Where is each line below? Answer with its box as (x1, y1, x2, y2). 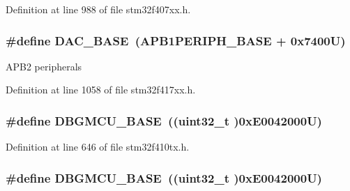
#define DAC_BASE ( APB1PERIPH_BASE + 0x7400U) (6, 31, 346, 49)
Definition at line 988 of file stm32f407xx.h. (6, 2, 191, 16)
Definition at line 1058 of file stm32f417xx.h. (6, 82, 196, 97)
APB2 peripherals (6, 59, 82, 73)
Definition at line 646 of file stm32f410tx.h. (6, 139, 190, 154)
